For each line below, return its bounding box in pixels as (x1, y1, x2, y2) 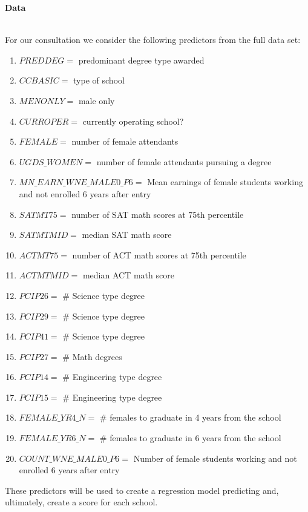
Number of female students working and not (133, 451, 297, 464)
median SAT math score (82, 228, 172, 241)
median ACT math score (82, 269, 174, 281)
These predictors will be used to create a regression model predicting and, (5, 484, 279, 496)
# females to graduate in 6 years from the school (99, 432, 281, 444)
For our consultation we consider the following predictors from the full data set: (5, 33, 301, 46)
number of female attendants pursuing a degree (96, 155, 272, 168)
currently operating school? (82, 114, 184, 127)
